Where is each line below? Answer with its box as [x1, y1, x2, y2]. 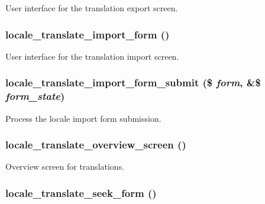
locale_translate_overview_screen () [5, 137, 186, 152]
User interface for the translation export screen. [5, 2, 178, 14]
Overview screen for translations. [5, 160, 125, 173]
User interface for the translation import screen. [5, 50, 179, 62]
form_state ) [5, 89, 65, 103]
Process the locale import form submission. [5, 112, 161, 124]
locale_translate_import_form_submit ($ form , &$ [5, 75, 261, 90]
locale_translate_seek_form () [5, 185, 157, 200]
